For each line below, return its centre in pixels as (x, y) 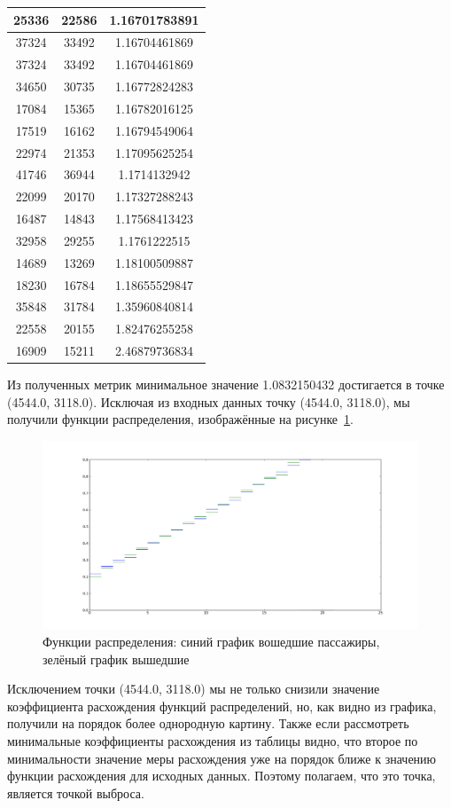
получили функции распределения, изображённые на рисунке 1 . (180, 419)
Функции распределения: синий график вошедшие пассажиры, (211, 642)
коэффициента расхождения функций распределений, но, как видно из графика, (222, 706)
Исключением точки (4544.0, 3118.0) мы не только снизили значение (194, 689)
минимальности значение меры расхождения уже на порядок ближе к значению (222, 758)
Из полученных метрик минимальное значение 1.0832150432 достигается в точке (226, 384)
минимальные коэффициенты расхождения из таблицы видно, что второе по (213, 741)
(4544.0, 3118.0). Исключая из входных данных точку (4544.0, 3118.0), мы (209, 401)
